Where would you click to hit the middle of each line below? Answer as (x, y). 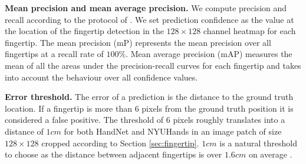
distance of (24, 131)
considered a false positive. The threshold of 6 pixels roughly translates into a (145, 120)
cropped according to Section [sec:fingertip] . (120, 143)
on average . (270, 154)
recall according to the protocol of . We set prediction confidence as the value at (149, 19)
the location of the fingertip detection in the (84, 31)
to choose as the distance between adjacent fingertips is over (113, 154)
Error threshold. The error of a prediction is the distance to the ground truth (149, 97)
